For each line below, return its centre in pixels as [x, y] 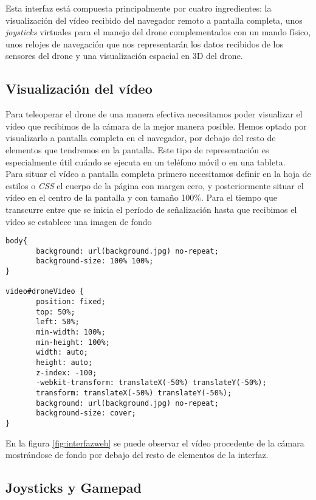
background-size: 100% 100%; [95, 261]
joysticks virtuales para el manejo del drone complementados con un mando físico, [158, 32]
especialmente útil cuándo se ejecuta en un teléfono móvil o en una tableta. [146, 161]
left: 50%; [58, 322]
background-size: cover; [86, 413]
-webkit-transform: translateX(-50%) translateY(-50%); [151, 383]
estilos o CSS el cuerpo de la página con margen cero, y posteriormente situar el [155, 185]
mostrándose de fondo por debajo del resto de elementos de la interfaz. [137, 455]
